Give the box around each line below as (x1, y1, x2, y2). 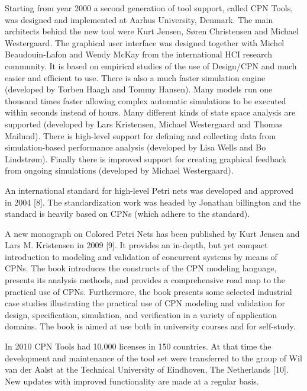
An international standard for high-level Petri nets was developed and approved (5, 184, 293, 196)
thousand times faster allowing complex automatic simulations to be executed (5, 94, 286, 107)
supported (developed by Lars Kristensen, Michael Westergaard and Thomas (5, 117, 283, 130)
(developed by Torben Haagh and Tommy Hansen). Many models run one (5, 83, 273, 95)
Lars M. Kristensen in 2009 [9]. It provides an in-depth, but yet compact (5, 239, 268, 251)
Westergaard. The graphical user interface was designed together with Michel (5, 36, 285, 49)
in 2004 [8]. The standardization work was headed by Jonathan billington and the (5, 195, 301, 208)
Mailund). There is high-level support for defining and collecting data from (5, 129, 276, 142)
